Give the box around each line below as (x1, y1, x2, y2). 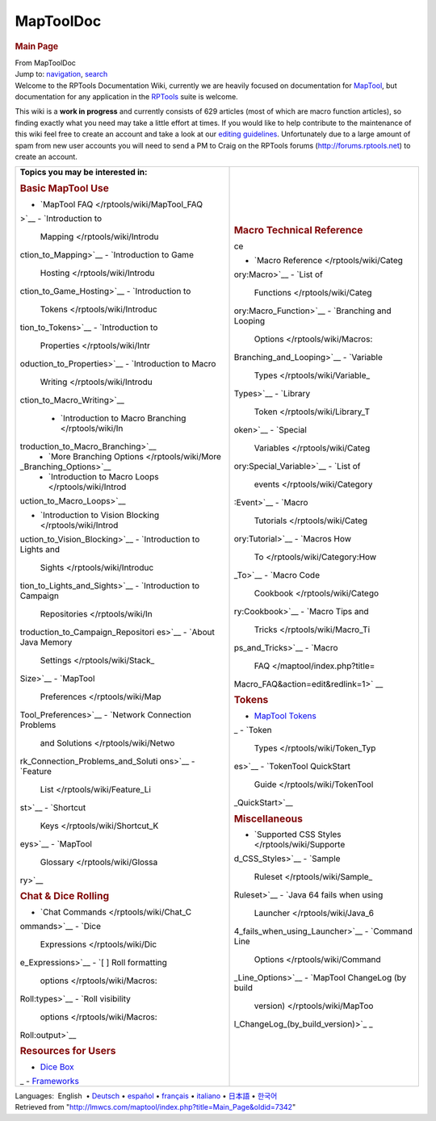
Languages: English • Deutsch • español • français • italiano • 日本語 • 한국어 (15, 1090, 278, 1101)
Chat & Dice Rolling (19, 889, 110, 903)
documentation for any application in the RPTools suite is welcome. (15, 91, 238, 101)
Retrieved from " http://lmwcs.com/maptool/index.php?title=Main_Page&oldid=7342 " (15, 1102, 296, 1112)
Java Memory (19, 636, 73, 647)
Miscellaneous (233, 812, 303, 825)
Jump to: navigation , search (15, 69, 108, 79)
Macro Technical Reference (233, 224, 363, 237)
